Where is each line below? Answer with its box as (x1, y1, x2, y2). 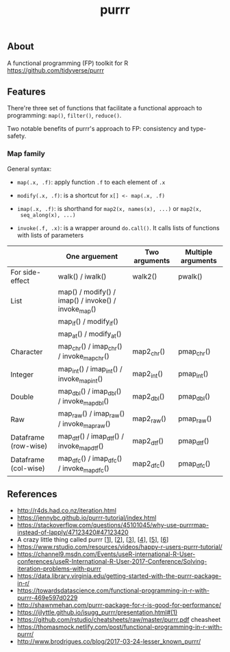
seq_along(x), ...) (20, 212, 76, 218)
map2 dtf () (132, 436, 164, 447)
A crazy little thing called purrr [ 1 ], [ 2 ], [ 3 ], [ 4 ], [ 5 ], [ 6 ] (16, 536, 169, 544)
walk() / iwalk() (57, 271, 107, 281)
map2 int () (132, 369, 163, 380)
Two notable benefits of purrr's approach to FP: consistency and (7, 125, 190, 133)
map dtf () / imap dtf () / (57, 431, 125, 442)
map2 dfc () (132, 458, 166, 469)
